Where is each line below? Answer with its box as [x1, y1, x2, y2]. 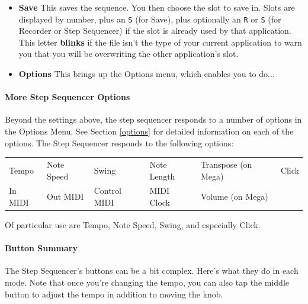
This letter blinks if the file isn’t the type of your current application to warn [18, 36, 302, 48]
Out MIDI [46, 190, 84, 203]
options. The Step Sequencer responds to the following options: [5, 136, 234, 149]
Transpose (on [200, 158, 252, 170]
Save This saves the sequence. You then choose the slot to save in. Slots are [18, 1, 295, 13]
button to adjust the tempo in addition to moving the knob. [5, 287, 223, 300]
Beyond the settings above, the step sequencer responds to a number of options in [5, 113, 302, 126]
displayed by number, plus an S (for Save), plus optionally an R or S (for [18, 12, 281, 25]
